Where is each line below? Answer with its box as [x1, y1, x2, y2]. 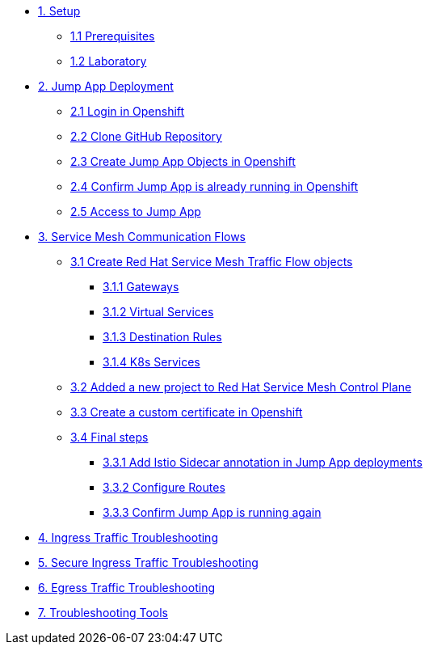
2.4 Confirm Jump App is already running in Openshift [70, 180, 359, 193]
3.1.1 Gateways [103, 280, 179, 294]
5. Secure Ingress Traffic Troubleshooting [38, 556, 259, 569]
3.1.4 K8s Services [103, 355, 200, 369]
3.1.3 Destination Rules [103, 330, 222, 344]
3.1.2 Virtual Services [103, 305, 214, 319]
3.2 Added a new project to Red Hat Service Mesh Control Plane [70, 380, 412, 394]
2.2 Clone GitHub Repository [70, 129, 222, 143]
